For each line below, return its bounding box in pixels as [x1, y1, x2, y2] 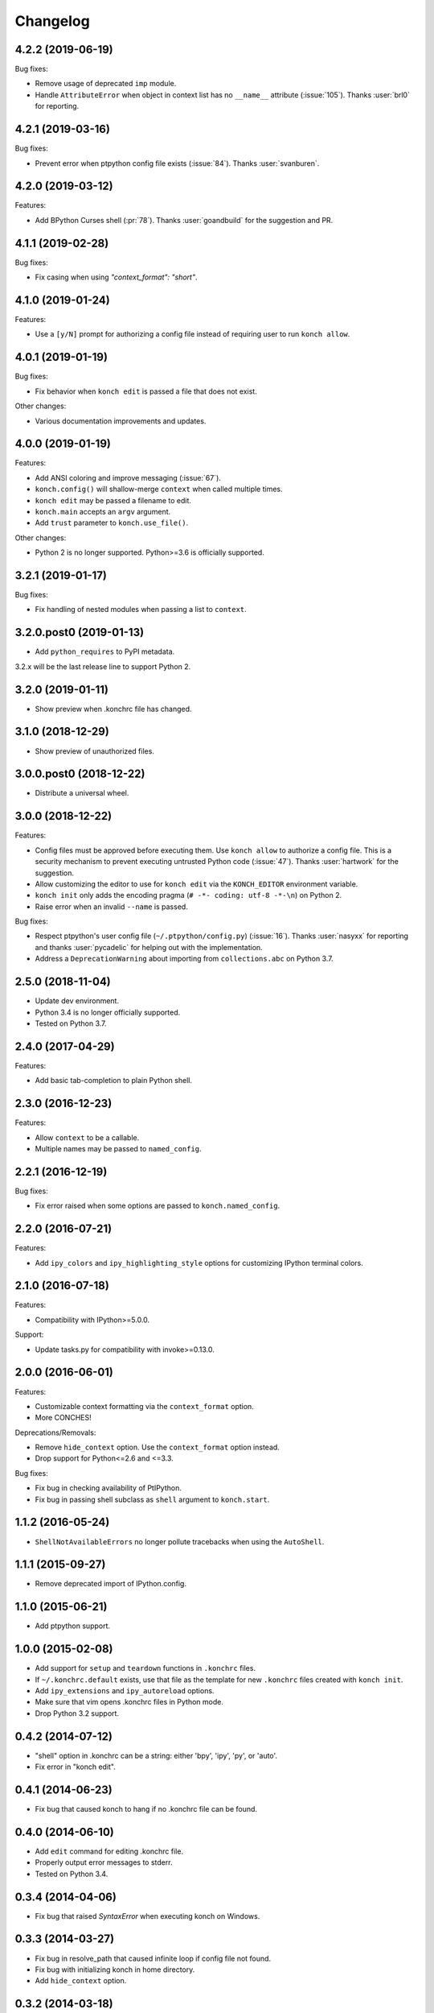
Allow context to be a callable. [35, 1132, 140, 1143]
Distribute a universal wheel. [35, 788, 129, 798]
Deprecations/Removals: [14, 1428, 96, 1437]
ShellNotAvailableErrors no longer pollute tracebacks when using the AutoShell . [35, 1536, 325, 1546]
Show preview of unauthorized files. [35, 746, 154, 756]
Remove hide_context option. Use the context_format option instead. [35, 1442, 280, 1453]
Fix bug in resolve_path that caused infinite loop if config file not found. [35, 1953, 272, 1963]
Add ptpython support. [35, 1621, 111, 1631]
